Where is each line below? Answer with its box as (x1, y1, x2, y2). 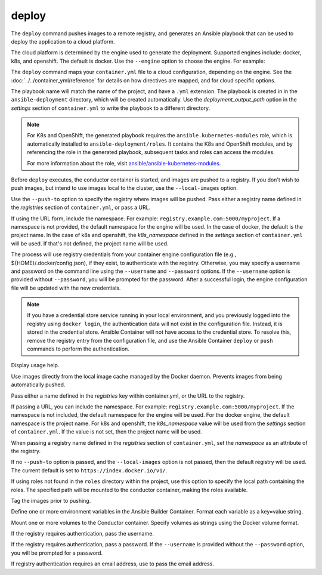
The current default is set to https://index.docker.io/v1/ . (11, 466, 168, 474)
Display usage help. (11, 362, 60, 369)
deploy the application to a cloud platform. (11, 38, 116, 45)
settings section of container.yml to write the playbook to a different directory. (11, 104, 210, 112)
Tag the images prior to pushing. (11, 497, 91, 504)
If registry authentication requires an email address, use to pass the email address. (11, 560, 215, 567)
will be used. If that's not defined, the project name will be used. (11, 239, 169, 247)
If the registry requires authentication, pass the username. (11, 530, 154, 537)
